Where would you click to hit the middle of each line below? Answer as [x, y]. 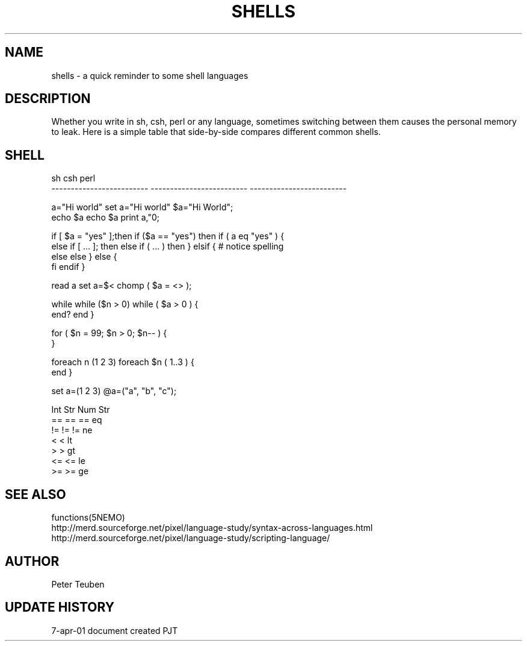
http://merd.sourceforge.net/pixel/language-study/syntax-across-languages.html [212, 528]
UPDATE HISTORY [60, 607]
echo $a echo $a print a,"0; [105, 218]
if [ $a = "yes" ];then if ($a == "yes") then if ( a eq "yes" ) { [168, 236]
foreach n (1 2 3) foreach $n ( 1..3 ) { [123, 362]
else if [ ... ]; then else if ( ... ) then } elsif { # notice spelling [168, 246]
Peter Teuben [78, 584]
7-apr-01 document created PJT [115, 630]
